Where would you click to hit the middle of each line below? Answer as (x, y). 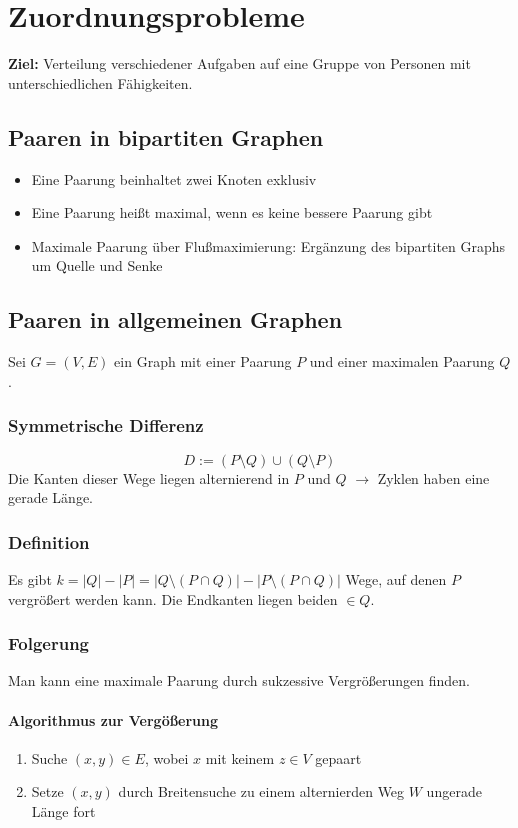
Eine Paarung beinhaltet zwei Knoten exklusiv (174, 178)
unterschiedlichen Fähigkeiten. (100, 82)
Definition (49, 541)
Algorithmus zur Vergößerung (113, 719)
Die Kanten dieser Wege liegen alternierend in (149, 477)
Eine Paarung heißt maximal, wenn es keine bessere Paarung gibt (232, 212)
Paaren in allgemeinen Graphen (175, 319)
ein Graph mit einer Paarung (203, 361)
